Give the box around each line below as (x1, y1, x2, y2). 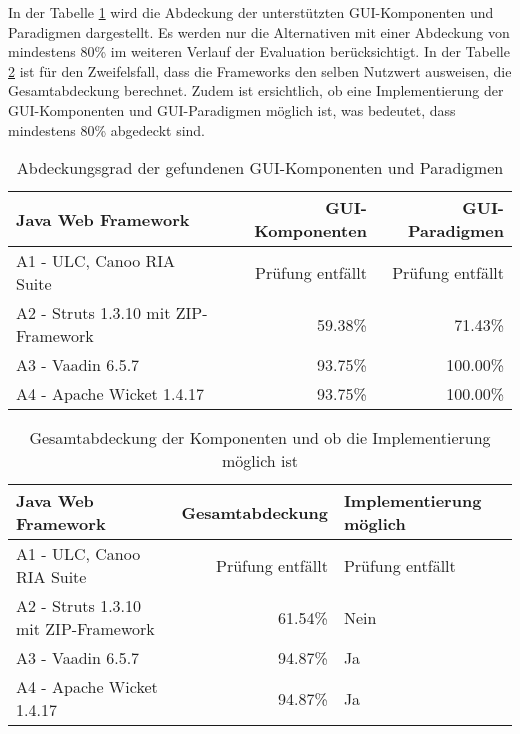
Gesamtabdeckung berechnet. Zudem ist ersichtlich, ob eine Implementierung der (8, 80, 504, 101)
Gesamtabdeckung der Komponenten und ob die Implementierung (29, 426, 491, 450)
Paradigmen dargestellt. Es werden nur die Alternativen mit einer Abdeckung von (8, 21, 510, 42)
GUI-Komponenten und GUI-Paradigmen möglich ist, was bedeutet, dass (8, 99, 456, 120)
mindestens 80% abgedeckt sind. (8, 119, 205, 140)
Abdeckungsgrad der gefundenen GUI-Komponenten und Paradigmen (16, 156, 504, 180)
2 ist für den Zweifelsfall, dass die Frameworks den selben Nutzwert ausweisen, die (8, 60, 512, 81)
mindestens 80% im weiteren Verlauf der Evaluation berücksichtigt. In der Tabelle (8, 41, 510, 62)
